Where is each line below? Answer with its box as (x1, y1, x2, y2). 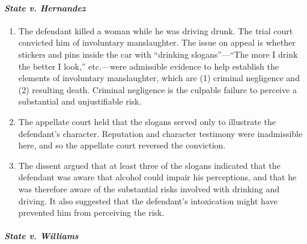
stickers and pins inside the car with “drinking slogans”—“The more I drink (18, 47, 298, 60)
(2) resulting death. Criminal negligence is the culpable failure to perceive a (18, 83, 297, 96)
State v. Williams (4, 230, 79, 242)
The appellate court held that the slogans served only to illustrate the (18, 115, 276, 127)
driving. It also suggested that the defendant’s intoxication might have (18, 194, 278, 207)
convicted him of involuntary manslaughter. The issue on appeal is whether (18, 36, 296, 49)
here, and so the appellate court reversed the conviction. (18, 139, 226, 151)
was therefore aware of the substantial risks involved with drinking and (18, 182, 280, 195)
